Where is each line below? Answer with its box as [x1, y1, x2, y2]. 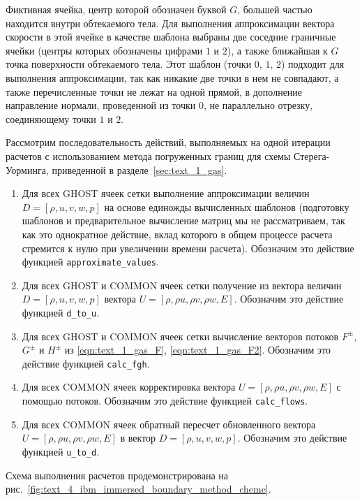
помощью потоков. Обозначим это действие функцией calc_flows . [22, 393, 308, 408]
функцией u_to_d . [22, 444, 100, 458]
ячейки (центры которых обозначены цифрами [6, 43, 203, 57]
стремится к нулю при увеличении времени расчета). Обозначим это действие [22, 240, 354, 255]
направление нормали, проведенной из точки [6, 98, 196, 112]
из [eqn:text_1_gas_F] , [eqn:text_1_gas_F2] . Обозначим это [64, 342, 331, 357]
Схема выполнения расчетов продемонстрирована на [6, 467, 229, 482]
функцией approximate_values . [22, 254, 159, 269]
